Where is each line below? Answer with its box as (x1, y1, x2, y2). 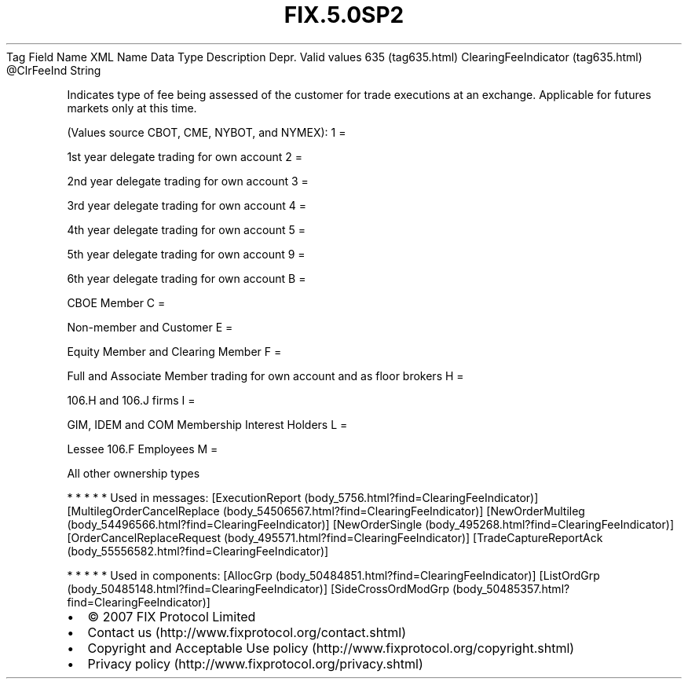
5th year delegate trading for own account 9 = (67, 247, 306, 261)
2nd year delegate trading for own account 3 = (67, 174, 309, 188)
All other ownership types (67, 466, 200, 480)
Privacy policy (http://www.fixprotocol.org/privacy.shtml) (87, 655, 423, 672)
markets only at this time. (67, 101, 197, 115)
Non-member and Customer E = (67, 320, 233, 334)
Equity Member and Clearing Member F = (67, 344, 282, 358)
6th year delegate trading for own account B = (67, 271, 306, 285)
